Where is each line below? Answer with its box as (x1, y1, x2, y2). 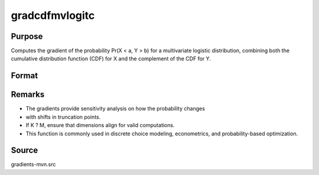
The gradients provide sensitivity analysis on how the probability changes (25, 105, 205, 112)
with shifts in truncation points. (25, 113, 101, 121)
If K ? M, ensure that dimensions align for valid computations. (25, 122, 175, 129)
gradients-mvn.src (11, 161, 56, 168)
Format (11, 71, 38, 81)
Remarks (11, 89, 45, 100)
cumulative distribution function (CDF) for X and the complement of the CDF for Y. (11, 55, 211, 62)
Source (11, 145, 38, 155)
